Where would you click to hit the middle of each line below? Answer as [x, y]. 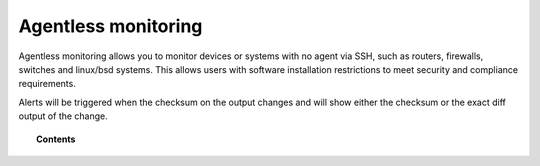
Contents [56, 139]
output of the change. [63, 116]
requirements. [47, 84]
